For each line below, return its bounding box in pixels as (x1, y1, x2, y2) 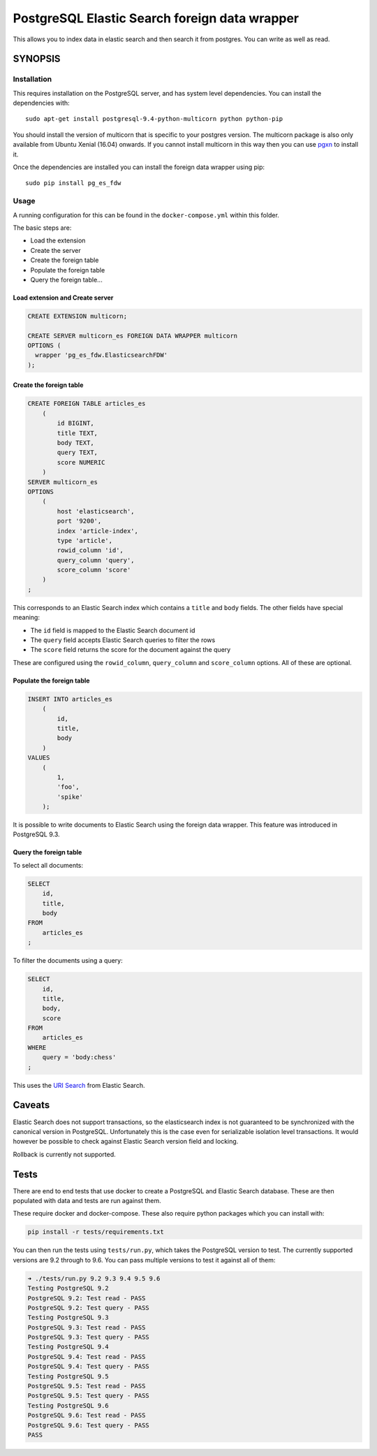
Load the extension (30, 236, 86, 245)
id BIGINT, (57, 419, 94, 428)
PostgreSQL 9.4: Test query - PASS (27, 1362, 149, 1371)
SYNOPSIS (13, 53, 61, 65)
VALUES (27, 754, 50, 762)
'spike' (57, 793, 84, 801)
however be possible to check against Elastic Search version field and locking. (13, 1137, 239, 1146)
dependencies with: (13, 99, 70, 108)
